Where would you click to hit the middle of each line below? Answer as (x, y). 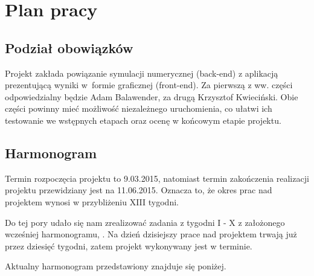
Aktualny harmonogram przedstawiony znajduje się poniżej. (116, 266)
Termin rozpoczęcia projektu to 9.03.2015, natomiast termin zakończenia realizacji (157, 178)
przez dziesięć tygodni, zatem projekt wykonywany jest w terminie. (129, 246)
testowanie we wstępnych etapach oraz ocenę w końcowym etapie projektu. (143, 120)
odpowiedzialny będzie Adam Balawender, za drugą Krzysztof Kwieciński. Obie (152, 96)
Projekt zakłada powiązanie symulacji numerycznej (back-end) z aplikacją (142, 73)
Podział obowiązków (69, 47)
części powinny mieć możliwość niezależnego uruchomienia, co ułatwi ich (139, 108)
